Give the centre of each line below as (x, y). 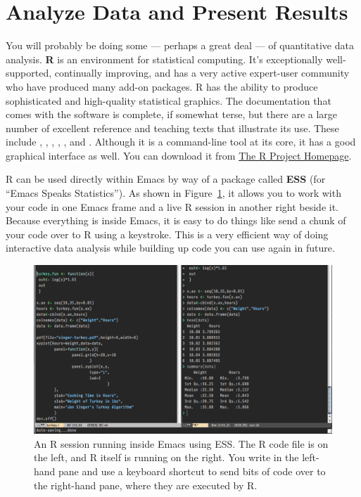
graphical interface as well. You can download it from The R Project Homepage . (179, 155)
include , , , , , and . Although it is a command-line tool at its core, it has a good (181, 142)
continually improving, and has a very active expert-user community (202, 73)
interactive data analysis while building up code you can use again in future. (170, 248)
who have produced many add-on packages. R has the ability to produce (162, 86)
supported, (29, 73)
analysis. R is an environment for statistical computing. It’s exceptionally (164, 59)
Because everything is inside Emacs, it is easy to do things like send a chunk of (176, 220)
